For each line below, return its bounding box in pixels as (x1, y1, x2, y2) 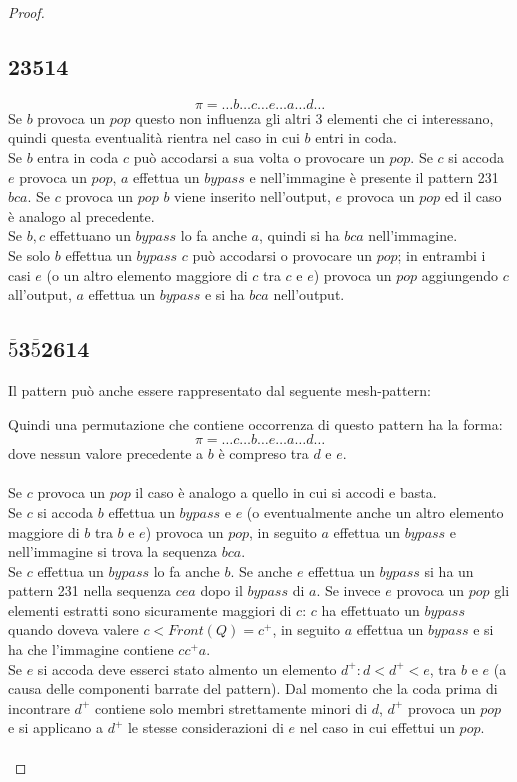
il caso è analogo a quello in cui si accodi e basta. (135, 482, 437, 503)
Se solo (8, 244, 51, 265)
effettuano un (49, 225, 131, 246)
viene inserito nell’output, (174, 186, 331, 207)
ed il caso (444, 186, 502, 207)
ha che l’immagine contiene (8, 639, 174, 660)
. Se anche (230, 560, 293, 581)
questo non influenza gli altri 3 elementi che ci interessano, (135, 107, 494, 128)
